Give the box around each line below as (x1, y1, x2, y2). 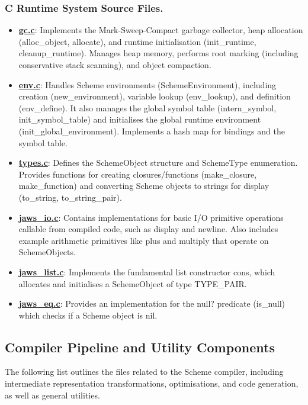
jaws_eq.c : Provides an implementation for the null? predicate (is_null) (18, 297, 285, 310)
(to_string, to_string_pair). (18, 191, 122, 203)
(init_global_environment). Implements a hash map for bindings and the (18, 124, 285, 137)
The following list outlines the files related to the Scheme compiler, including (5, 365, 284, 378)
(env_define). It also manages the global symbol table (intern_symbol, (18, 101, 277, 114)
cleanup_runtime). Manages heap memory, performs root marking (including (18, 47, 299, 59)
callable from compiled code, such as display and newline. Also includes (18, 223, 278, 235)
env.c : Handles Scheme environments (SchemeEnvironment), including (18, 78, 277, 91)
